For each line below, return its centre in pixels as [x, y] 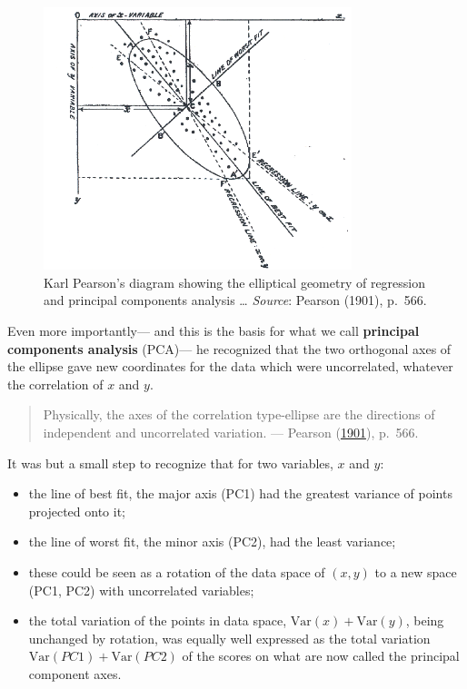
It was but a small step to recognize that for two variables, [170, 463]
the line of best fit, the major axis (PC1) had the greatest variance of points [240, 493]
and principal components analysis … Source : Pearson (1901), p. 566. [235, 300]
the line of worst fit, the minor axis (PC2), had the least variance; [212, 541]
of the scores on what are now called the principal [321, 656]
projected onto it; [77, 511]
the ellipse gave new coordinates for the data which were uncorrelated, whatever [230, 366]
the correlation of [55, 384]
